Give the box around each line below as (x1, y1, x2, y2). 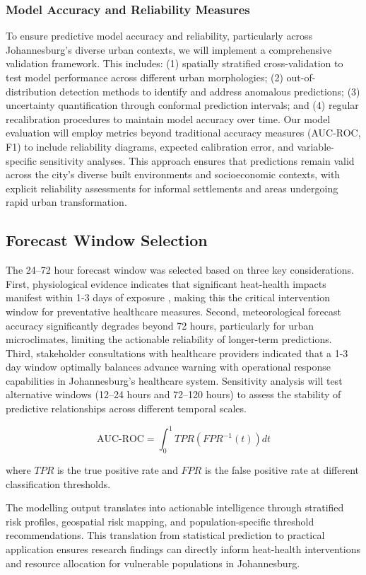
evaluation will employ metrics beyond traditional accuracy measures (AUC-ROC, (6, 125, 361, 140)
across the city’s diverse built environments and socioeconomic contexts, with (6, 167, 341, 182)
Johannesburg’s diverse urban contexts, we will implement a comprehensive (6, 42, 332, 57)
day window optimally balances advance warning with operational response (6, 359, 331, 374)
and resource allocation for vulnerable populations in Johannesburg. (6, 555, 300, 570)
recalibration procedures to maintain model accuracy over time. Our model (6, 111, 331, 126)
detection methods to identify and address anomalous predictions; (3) (59, 83, 360, 98)
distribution (6, 83, 57, 98)
